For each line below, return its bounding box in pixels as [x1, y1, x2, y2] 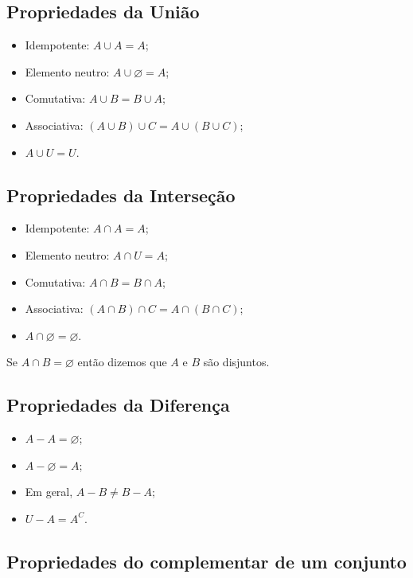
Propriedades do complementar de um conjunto [6, 549, 407, 573]
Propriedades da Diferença [6, 392, 230, 417]
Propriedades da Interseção [6, 182, 236, 207]
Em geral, [25, 483, 73, 500]
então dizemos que [77, 353, 167, 370]
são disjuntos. [203, 353, 270, 370]
